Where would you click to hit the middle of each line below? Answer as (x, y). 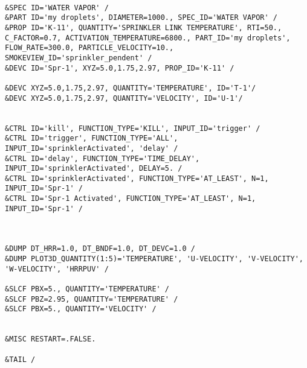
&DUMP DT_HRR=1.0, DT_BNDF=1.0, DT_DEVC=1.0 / (100, 249)
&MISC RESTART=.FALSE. (50, 339)
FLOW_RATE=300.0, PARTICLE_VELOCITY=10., (89, 48)
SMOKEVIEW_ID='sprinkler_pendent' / (79, 58)
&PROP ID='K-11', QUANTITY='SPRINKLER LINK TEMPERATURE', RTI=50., (144, 27)
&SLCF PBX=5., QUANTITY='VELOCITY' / (81, 309)
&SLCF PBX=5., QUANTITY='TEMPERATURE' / (87, 289)
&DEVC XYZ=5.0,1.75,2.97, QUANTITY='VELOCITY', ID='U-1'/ (124, 98)
